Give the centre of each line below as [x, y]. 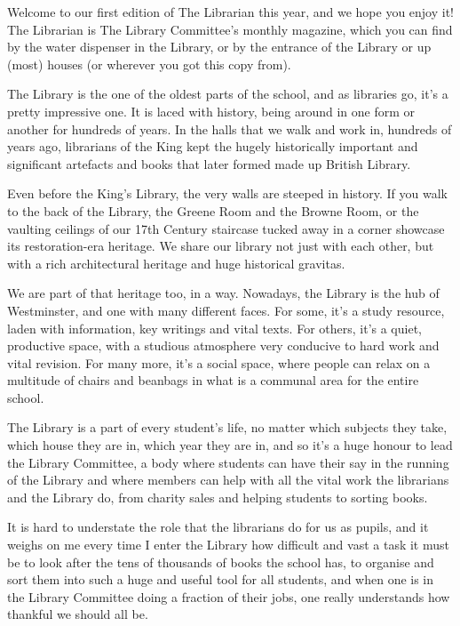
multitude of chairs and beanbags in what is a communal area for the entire [213, 380]
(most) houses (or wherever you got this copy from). [149, 64]
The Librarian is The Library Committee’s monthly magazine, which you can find [230, 29]
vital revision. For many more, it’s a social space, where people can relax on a [219, 362]
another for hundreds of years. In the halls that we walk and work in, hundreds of [230, 128]
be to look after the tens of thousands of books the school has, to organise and [221, 562]
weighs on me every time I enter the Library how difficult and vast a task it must [228, 545]
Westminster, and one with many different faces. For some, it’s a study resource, [226, 310]
